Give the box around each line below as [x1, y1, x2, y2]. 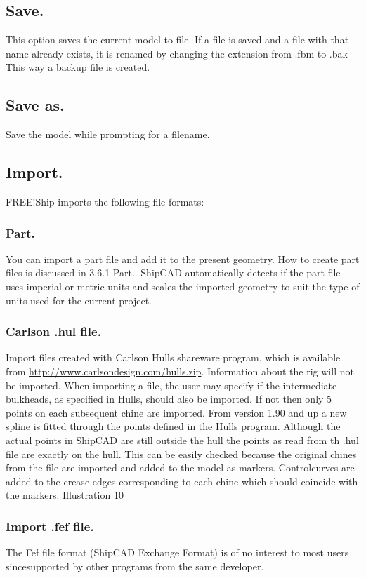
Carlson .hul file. [6, 323, 101, 340]
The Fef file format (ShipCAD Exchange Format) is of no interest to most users [6, 545, 349, 560]
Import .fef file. [6, 517, 94, 535]
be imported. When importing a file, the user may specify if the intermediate [6, 377, 337, 392]
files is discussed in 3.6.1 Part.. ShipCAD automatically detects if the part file [6, 265, 341, 280]
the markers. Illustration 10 [6, 488, 124, 502]
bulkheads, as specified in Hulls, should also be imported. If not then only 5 [6, 391, 332, 406]
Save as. [6, 94, 65, 116]
